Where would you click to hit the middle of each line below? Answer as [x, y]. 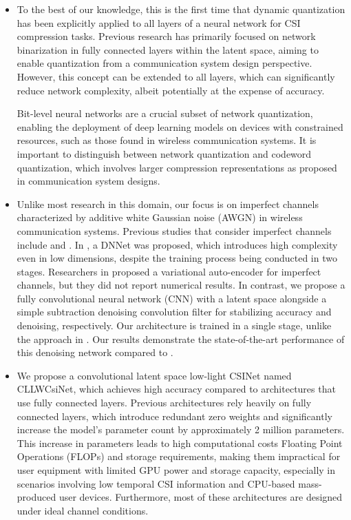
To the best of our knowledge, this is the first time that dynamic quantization [181, 9]
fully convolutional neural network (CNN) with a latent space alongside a [172, 298]
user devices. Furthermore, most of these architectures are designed [201, 497]
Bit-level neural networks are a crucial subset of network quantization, [165, 113]
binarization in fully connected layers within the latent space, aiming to [168, 49]
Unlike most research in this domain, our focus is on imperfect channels [168, 204]
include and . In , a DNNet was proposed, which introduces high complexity [177, 244]
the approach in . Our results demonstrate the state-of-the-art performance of [181, 339]
